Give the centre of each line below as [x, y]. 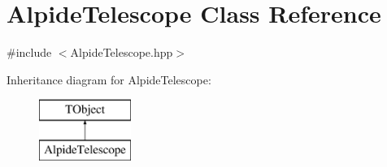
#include [29, 52]
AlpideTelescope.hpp [122, 52]
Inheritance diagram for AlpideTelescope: [109, 79]
